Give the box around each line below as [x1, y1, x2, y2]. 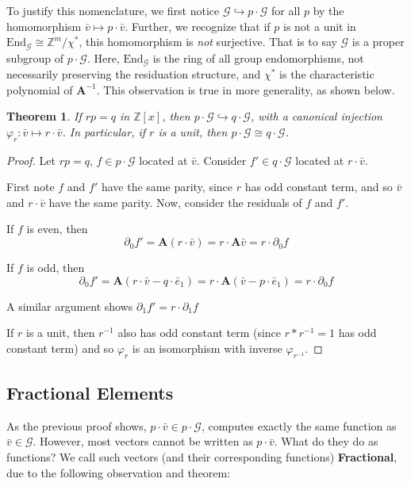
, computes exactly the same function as [201, 417, 397, 434]
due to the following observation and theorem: [6, 464, 231, 480]
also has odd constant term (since [117, 324, 282, 341]
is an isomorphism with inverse [132, 339, 282, 356]
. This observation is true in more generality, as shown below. [96, 81, 395, 98]
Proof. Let [6, 151, 56, 168]
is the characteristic [279, 66, 375, 82]
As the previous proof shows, [6, 417, 147, 434]
